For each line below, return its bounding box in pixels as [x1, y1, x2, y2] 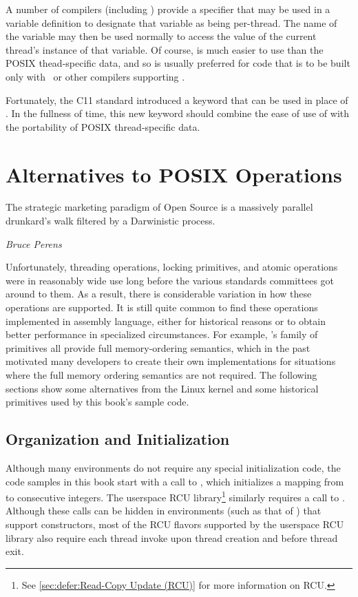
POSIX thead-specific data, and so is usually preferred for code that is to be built [6, 56, 350, 70]
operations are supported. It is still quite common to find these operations [6, 300, 318, 315]
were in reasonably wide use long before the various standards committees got [6, 273, 335, 287]
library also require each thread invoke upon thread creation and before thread [6, 530, 338, 545]
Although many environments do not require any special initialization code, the [6, 460, 341, 474]
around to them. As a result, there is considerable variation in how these [6, 286, 312, 301]
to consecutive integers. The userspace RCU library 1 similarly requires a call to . [6, 488, 345, 504]
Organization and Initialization [6, 428, 230, 450]
